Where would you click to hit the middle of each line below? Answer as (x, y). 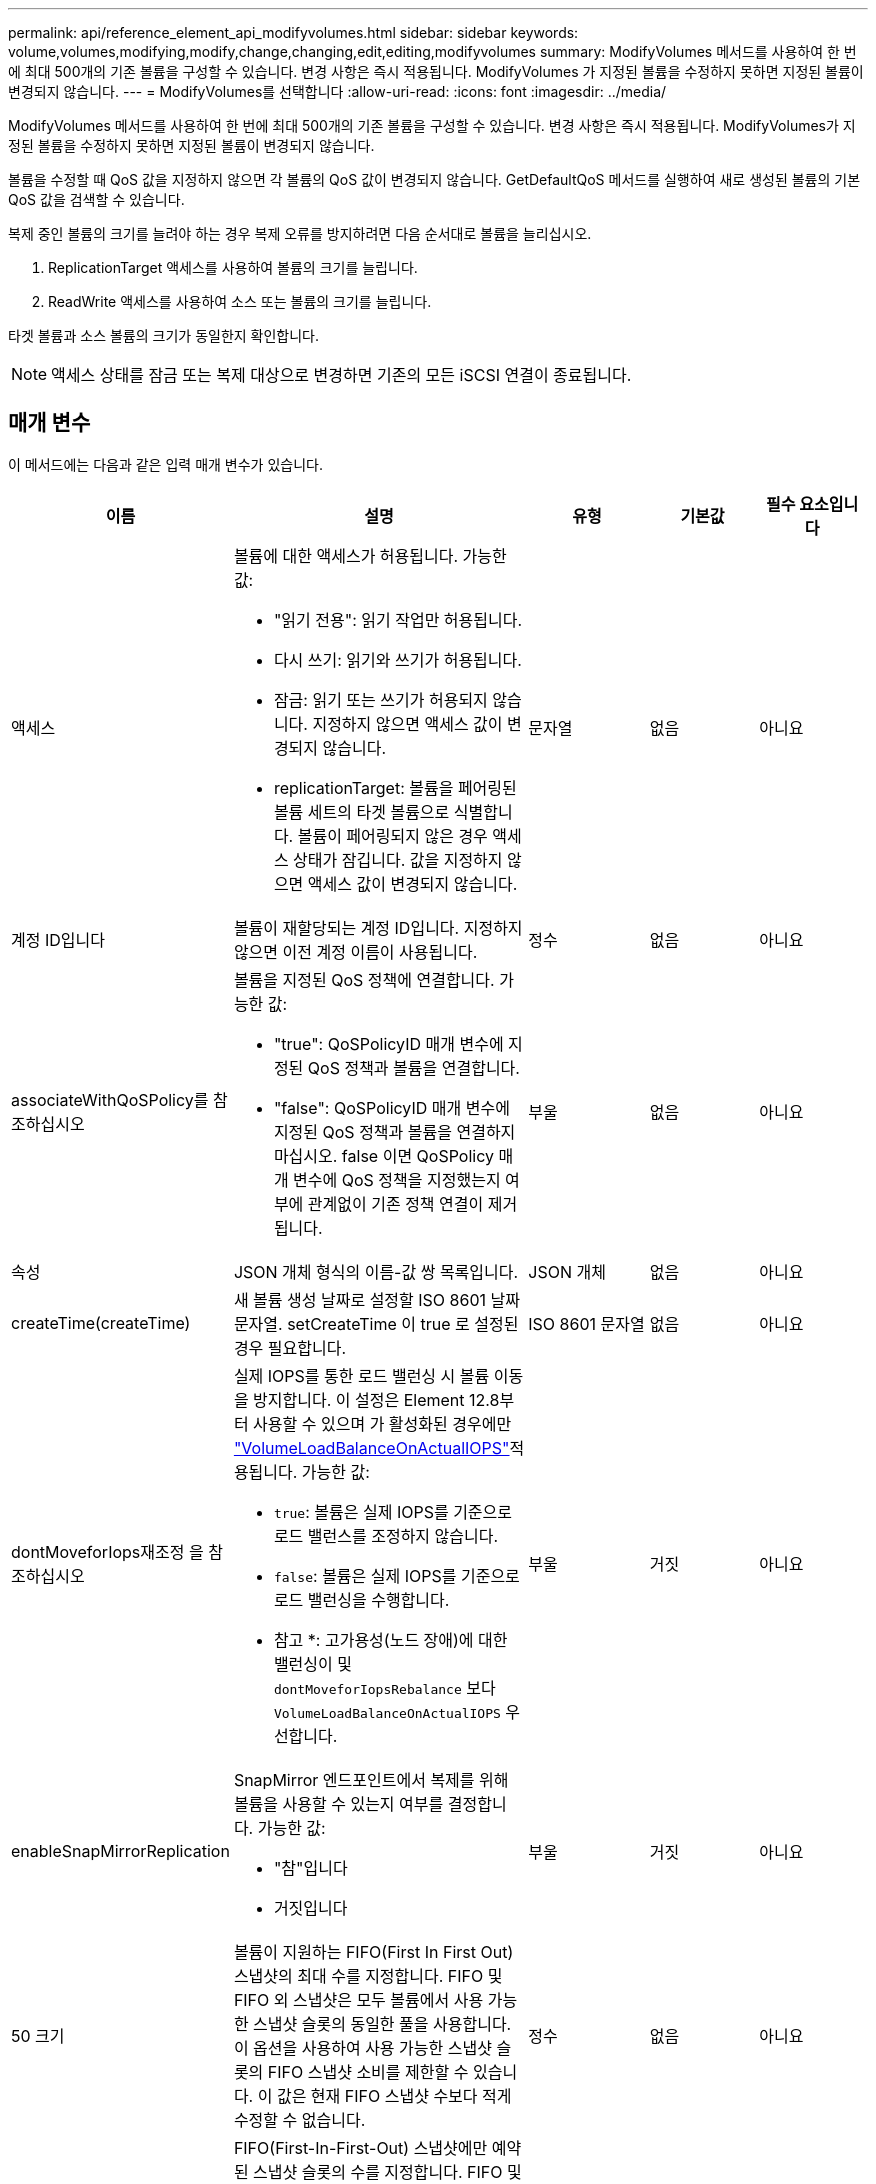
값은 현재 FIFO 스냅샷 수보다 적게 (394, 2095)
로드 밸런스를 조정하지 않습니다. (386, 1535)
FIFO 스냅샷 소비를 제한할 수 (368, 2071)
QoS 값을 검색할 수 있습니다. (96, 199)
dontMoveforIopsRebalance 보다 (384, 1687)
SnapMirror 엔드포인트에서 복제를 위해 (371, 1779)
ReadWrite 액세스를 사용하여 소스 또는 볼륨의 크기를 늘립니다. (240, 301)
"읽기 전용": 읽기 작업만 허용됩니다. (398, 619)
